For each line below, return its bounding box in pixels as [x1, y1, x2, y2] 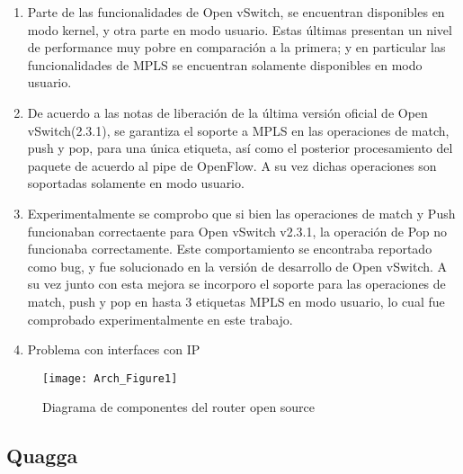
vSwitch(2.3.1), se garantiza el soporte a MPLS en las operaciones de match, [27, 121, 450, 139]
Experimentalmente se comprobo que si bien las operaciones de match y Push [27, 203, 456, 222]
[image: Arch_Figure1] [42, 371, 178, 385]
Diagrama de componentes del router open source [42, 398, 316, 416]
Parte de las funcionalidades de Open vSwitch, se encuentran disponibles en [27, 3, 445, 21]
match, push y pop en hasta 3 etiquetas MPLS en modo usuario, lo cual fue [27, 291, 445, 310]
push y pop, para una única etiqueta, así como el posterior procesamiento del [27, 139, 453, 157]
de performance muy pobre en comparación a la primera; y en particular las [27, 38, 446, 57]
